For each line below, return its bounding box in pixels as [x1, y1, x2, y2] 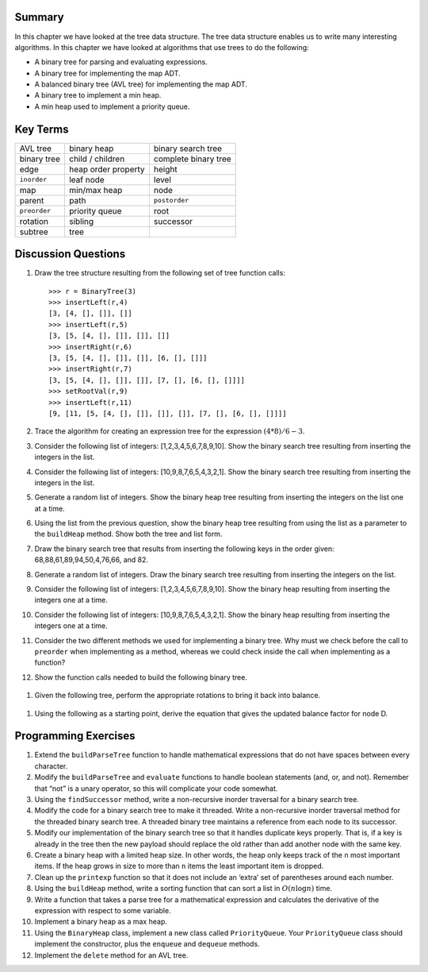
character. [34, 761, 68, 770]
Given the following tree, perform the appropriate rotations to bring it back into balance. [34, 691, 321, 700]
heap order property [68, 164, 146, 175]
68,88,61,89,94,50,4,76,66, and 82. [34, 555, 149, 565]
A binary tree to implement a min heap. [34, 91, 162, 100]
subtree [19, 226, 49, 237]
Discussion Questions [14, 247, 126, 261]
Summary [14, 10, 64, 24]
